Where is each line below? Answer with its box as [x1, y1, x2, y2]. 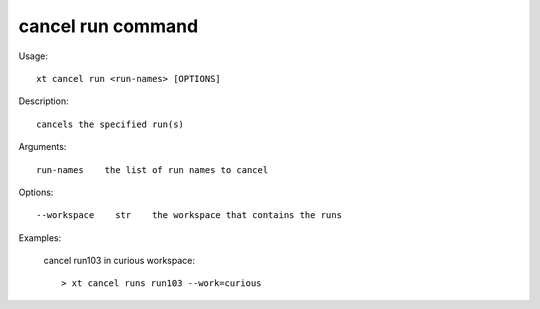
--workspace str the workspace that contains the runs [36, 210, 342, 221]
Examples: [18, 231, 62, 244]
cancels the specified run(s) [36, 118, 185, 130]
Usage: [18, 50, 49, 62]
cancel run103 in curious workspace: [43, 255, 195, 267]
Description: [18, 95, 69, 107]
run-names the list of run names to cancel [36, 164, 269, 175]
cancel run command [18, 15, 199, 37]
